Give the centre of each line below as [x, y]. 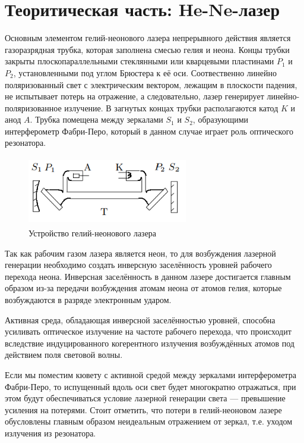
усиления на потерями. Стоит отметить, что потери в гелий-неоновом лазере [143, 409]
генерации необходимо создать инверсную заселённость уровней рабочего [138, 265]
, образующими [221, 119]
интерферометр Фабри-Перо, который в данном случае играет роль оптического [149, 131]
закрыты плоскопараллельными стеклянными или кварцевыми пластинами [140, 61]
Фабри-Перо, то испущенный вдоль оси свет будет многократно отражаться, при [151, 386]
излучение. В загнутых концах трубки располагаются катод [171, 107]
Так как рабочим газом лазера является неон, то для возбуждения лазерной [140, 253]
